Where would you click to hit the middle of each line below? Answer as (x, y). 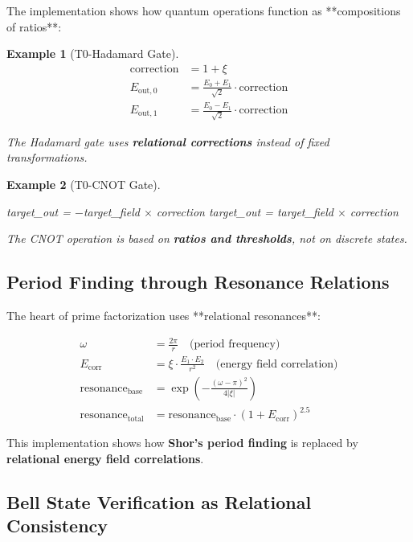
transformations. (47, 157)
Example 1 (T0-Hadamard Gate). (93, 53)
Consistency (57, 526)
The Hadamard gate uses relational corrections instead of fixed (168, 141)
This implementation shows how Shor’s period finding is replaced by (182, 443)
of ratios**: (34, 26)
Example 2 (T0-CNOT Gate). (84, 184)
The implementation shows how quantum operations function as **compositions (204, 10)
